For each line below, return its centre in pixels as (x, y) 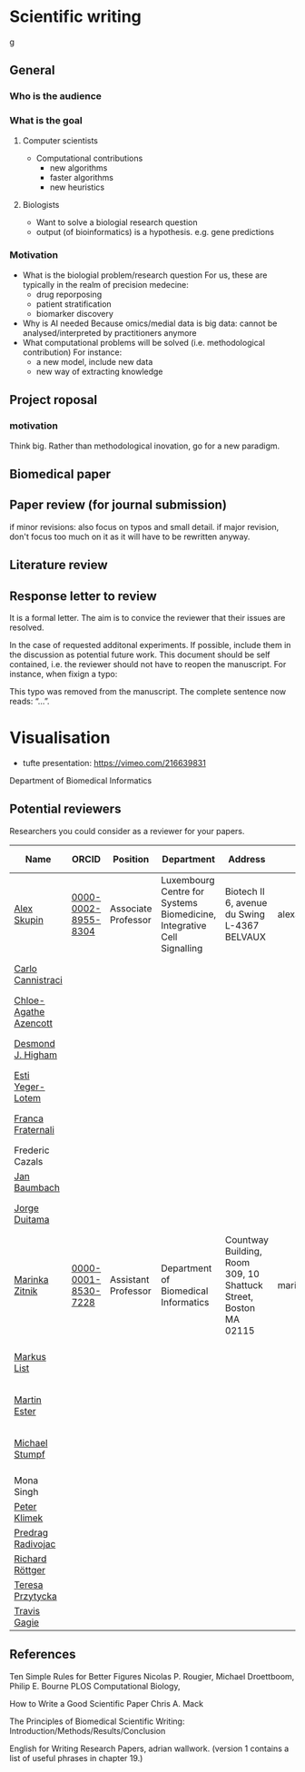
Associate (131, 908)
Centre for (182, 891)
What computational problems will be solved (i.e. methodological (144, 342)
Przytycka (35, 1596)
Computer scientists (60, 140)
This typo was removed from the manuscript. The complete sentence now (148, 691)
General (33, 70)
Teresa (29, 1584)
